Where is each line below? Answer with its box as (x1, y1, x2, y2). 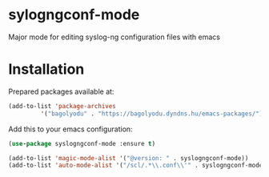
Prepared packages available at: (8, 86, 114, 96)
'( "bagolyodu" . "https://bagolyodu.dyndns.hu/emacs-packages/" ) (40, 110, 263, 118)
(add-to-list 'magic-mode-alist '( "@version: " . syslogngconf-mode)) (8, 154, 249, 162)
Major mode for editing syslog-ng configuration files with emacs (8, 32, 220, 42)
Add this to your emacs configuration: (8, 124, 134, 134)
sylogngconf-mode (8, 6, 140, 24)
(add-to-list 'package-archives (8, 102, 116, 110)
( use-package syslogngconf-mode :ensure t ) (8, 139, 156, 147)
